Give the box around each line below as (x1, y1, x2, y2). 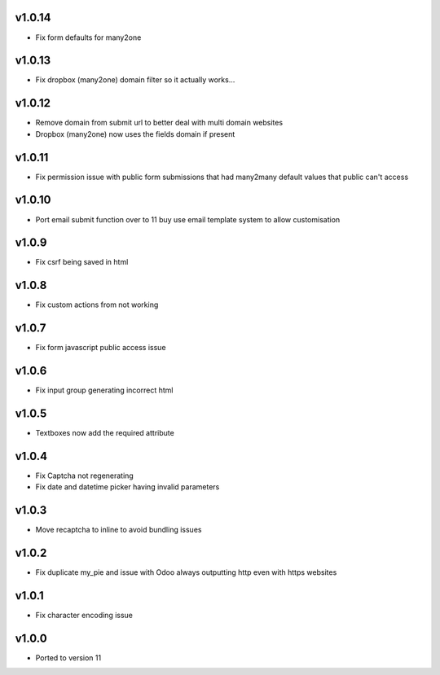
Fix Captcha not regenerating (35, 471, 134, 480)
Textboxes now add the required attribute (35, 428, 174, 438)
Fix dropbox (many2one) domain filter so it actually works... (35, 75, 235, 85)
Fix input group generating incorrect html (35, 385, 174, 395)
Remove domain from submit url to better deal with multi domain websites (35, 118, 284, 128)
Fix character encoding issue (35, 611, 134, 620)
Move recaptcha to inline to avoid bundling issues (35, 525, 202, 535)
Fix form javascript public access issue (35, 343, 166, 353)
